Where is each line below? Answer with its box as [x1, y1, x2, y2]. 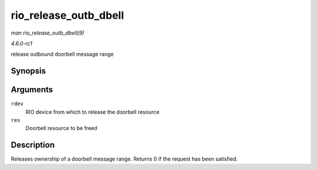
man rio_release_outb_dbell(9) [11, 29, 85, 36]
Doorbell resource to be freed [25, 125, 97, 132]
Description [11, 140, 55, 150]
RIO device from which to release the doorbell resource [25, 108, 160, 115]
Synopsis [11, 66, 46, 76]
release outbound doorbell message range [11, 50, 114, 58]
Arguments [11, 85, 53, 95]
